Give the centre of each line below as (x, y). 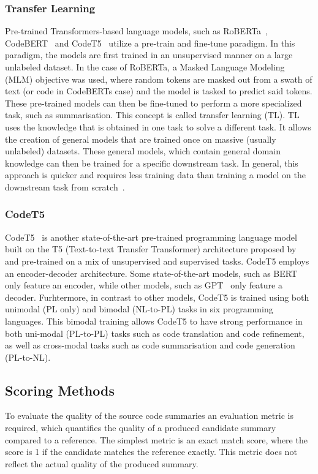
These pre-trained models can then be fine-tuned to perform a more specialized (153, 103)
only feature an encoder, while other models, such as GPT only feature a (144, 285)
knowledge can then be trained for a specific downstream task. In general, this (152, 163)
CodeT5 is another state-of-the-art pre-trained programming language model (151, 237)
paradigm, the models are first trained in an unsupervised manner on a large (149, 55)
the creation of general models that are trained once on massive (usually (141, 139)
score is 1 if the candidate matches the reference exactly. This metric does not (151, 452)
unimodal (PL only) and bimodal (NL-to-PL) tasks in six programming (139, 309)
